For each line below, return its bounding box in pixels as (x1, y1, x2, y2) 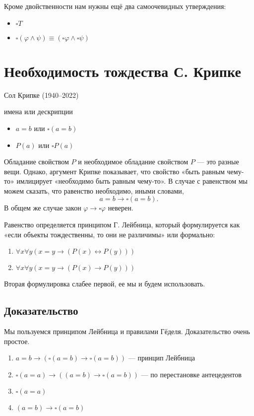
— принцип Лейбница (128, 352, 195, 363)
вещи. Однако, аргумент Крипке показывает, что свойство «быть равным (4, 166, 225, 176)
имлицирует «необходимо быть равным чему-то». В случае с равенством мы (16, 176, 248, 186)
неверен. (108, 203, 133, 213)
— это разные (197, 156, 239, 167)
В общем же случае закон (4, 203, 81, 213)
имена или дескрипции (4, 106, 73, 117)
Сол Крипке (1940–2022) (4, 89, 79, 100)
